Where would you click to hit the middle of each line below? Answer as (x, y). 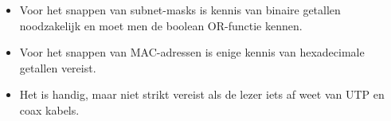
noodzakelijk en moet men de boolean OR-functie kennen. (161, 25)
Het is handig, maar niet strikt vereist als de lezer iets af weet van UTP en (202, 94)
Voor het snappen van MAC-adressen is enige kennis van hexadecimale (192, 52)
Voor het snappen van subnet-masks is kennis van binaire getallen (180, 10)
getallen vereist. (58, 67)
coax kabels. (49, 109)
